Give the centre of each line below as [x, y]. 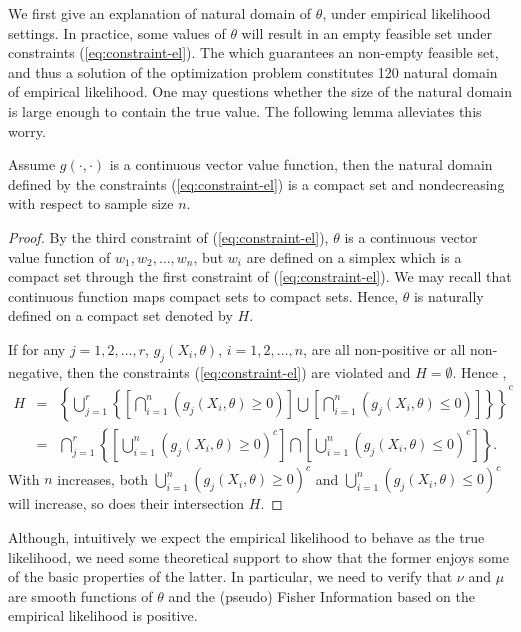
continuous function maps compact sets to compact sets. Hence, [203, 295]
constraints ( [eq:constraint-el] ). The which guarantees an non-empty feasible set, [253, 52]
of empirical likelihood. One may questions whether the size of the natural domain [260, 91]
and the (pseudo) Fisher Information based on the [321, 595]
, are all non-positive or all [384, 348]
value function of [59, 256]
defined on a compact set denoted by [120, 315]
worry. [27, 130]
